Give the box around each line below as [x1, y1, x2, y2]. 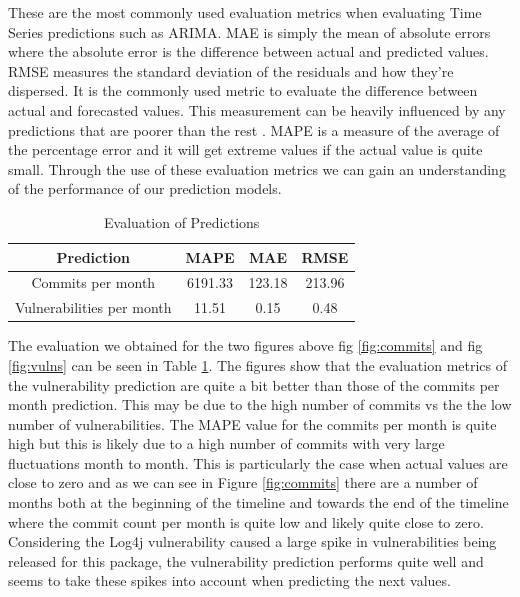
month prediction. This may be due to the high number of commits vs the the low [8, 394, 512, 415]
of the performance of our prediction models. [8, 178, 282, 199]
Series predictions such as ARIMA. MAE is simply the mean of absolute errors [8, 21, 491, 42]
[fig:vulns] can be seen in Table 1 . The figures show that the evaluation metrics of [8, 354, 508, 375]
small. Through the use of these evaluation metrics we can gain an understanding [8, 158, 506, 179]
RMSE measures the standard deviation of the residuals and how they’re [8, 60, 454, 81]
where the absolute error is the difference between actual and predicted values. [8, 41, 489, 62]
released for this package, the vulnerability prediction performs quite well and [8, 550, 484, 571]
